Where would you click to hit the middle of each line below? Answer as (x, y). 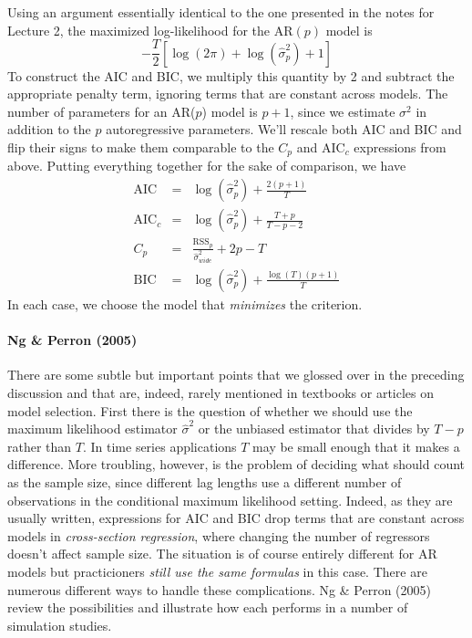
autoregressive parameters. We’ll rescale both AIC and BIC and (284, 129)
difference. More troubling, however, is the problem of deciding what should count (236, 464)
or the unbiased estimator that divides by (314, 429)
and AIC (321, 147)
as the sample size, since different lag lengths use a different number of (205, 481)
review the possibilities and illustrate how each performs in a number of (208, 607)
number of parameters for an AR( (102, 111)
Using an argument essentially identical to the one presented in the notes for (221, 12)
